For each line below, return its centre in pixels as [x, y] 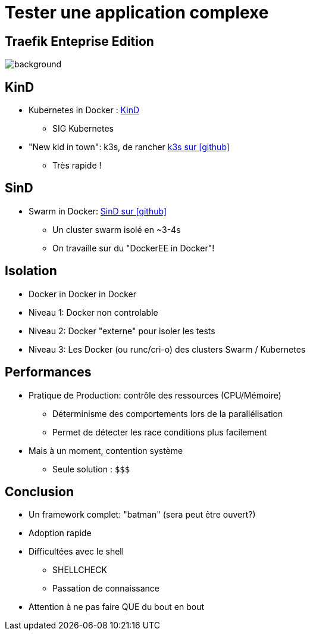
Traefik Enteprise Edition [79, 41]
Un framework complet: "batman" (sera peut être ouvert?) [142, 515]
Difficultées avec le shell [76, 552]
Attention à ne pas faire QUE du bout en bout [117, 607]
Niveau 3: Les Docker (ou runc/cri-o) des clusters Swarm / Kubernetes [167, 349]
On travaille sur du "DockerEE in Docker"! [134, 248]
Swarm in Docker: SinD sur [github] [98, 211]
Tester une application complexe [137, 13]
